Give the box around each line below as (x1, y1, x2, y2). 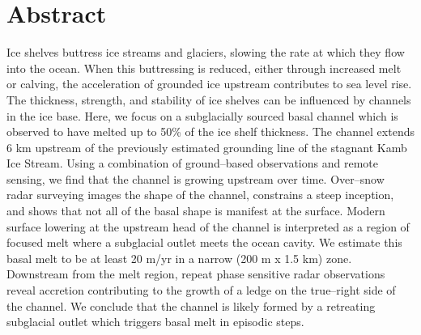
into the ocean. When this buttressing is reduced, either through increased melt (6, 59, 402, 76)
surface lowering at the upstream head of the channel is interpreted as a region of (6, 218, 410, 235)
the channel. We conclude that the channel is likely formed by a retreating (6, 297, 376, 314)
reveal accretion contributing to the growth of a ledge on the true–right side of (6, 282, 396, 299)
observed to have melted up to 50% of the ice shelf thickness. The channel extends (6, 123, 415, 140)
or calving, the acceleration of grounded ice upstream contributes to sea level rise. (6, 75, 412, 92)
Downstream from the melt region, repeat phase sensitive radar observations (6, 265, 385, 282)
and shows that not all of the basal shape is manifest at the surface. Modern (6, 202, 385, 219)
